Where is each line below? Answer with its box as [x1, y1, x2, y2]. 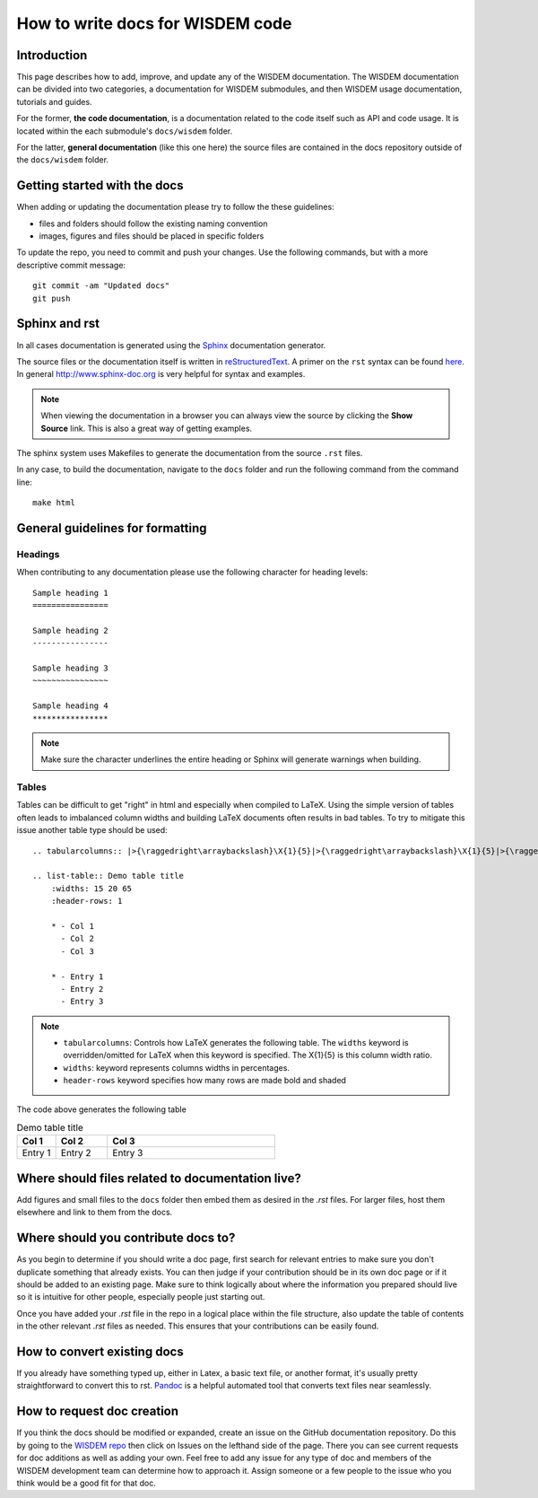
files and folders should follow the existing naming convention [39, 218, 268, 229]
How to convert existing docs [16, 1345, 184, 1359]
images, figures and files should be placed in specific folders [39, 231, 265, 241]
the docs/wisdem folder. [16, 154, 109, 165]
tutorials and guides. [16, 96, 93, 107]
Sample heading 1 [32, 588, 108, 598]
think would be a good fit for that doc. [16, 1477, 156, 1488]
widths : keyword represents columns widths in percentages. [63, 1062, 291, 1073]
